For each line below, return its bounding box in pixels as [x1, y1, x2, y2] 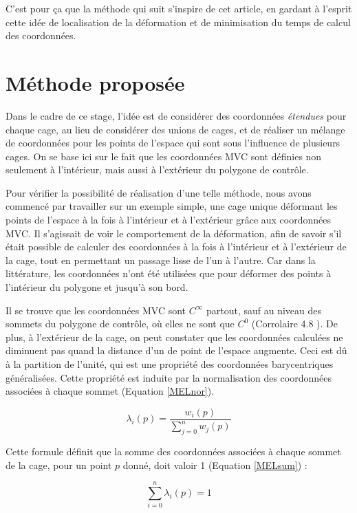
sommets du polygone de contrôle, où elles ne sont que [6, 316, 235, 331]
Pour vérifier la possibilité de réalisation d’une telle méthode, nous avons [6, 185, 312, 199]
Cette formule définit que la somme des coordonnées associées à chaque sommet [6, 444, 341, 458]
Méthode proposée [6, 68, 185, 96]
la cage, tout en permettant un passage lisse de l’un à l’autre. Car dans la [6, 252, 316, 267]
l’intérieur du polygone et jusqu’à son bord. [6, 280, 188, 294]
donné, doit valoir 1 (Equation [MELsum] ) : [122, 457, 307, 472]
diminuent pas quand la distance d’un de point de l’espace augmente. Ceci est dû [6, 343, 347, 358]
